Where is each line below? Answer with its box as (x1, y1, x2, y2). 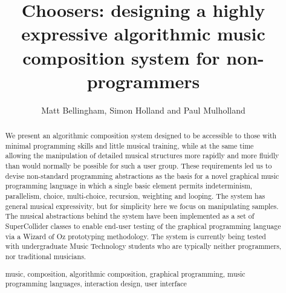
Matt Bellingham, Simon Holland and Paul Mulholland (41, 103, 245, 116)
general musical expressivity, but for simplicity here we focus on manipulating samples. (5, 201, 279, 211)
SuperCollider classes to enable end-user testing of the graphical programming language (5, 221, 281, 231)
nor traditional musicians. (5, 251, 86, 261)
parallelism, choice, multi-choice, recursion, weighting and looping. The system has (5, 191, 265, 201)
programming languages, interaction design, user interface (5, 279, 187, 289)
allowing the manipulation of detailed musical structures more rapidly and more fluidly (5, 150, 279, 161)
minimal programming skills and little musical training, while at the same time (5, 140, 254, 150)
